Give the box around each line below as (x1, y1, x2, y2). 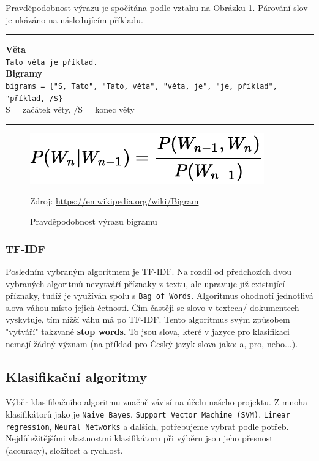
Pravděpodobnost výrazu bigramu (30, 215, 157, 228)
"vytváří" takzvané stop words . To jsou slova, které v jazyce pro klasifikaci (6, 324, 290, 337)
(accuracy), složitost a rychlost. (6, 443, 123, 456)
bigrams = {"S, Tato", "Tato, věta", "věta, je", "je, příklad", (6, 82, 277, 91)
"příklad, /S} (6, 94, 63, 103)
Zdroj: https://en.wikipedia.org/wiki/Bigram (30, 194, 199, 207)
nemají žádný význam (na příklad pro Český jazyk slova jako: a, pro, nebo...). (6, 337, 298, 350)
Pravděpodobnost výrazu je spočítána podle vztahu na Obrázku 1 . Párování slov (6, 1, 308, 13)
